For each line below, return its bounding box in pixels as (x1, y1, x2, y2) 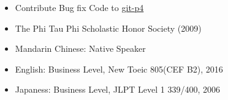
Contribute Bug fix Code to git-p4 (15, 1, 144, 13)
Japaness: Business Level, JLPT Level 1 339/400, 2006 (15, 83, 220, 96)
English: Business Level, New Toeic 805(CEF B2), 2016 (15, 62, 223, 75)
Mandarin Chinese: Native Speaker (15, 42, 146, 55)
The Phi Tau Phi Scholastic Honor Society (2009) (15, 21, 202, 34)
